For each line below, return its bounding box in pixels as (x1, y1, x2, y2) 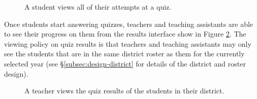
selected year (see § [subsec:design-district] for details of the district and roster (4, 58, 246, 69)
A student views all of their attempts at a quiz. (24, 2, 172, 12)
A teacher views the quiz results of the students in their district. (24, 85, 224, 96)
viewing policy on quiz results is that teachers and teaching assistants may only (4, 38, 251, 49)
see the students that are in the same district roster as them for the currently (4, 48, 245, 59)
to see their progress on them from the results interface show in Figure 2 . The (4, 28, 246, 39)
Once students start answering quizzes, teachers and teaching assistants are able (4, 18, 253, 29)
